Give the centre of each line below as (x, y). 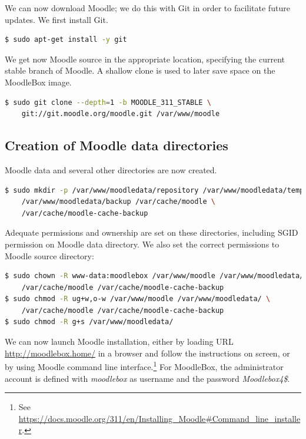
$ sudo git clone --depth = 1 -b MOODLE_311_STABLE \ (108, 102)
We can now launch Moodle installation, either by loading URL (119, 341)
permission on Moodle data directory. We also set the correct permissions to (142, 244)
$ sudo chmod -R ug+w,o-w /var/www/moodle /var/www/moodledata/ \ (138, 299)
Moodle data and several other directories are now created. (111, 169)
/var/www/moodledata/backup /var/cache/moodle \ (118, 202)
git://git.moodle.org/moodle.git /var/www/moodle (121, 114)
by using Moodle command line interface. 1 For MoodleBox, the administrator (144, 366)
